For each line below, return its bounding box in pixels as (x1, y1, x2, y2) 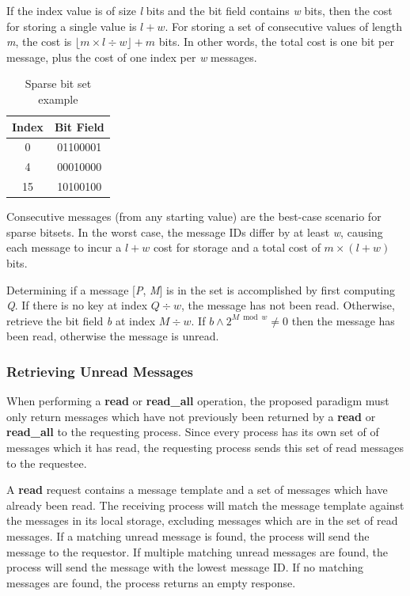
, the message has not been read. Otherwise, (180, 297, 395, 313)
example (38, 90, 78, 107)
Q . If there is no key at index (6, 297, 148, 313)
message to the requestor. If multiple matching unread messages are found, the (6, 543, 389, 560)
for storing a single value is (6, 17, 137, 34)
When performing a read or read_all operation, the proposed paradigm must (6, 393, 389, 409)
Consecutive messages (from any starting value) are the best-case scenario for (6, 208, 382, 225)
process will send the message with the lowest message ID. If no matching (6, 559, 364, 575)
